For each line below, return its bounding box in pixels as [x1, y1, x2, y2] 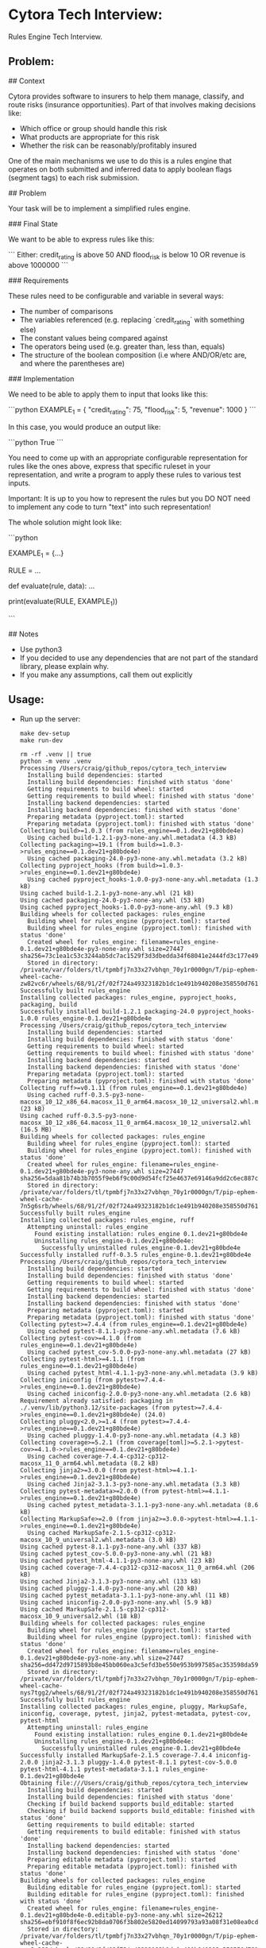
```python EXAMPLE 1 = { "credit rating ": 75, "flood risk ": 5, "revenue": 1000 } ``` [8, 405, 256, 416]
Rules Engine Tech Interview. [8, 32, 103, 41]
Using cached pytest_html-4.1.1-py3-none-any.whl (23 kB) [19, 1556, 216, 1564]
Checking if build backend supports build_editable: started [27, 1799, 234, 1808]
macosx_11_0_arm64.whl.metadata [19, 1459, 127, 1467]
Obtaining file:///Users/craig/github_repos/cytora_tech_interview [19, 1779, 248, 1787]
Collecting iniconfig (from [19, 1376, 113, 1384]
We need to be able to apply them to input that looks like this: [8, 389, 209, 399]
